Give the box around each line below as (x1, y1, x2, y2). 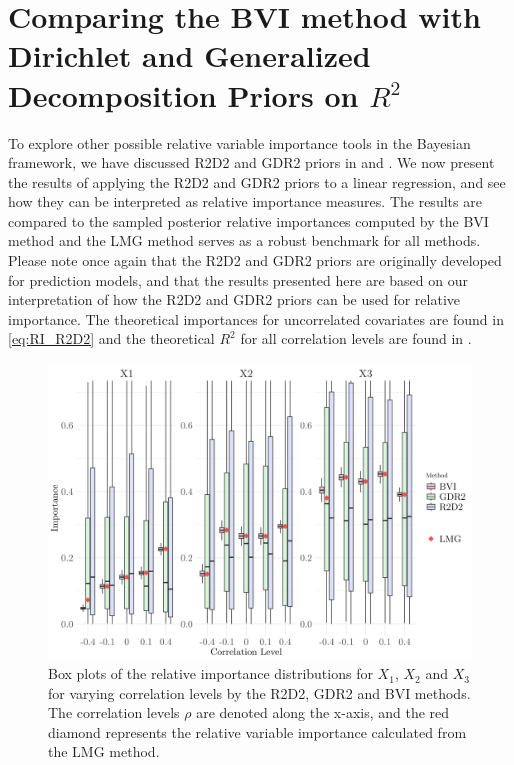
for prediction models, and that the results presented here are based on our (8, 269, 468, 290)
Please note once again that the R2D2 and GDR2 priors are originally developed (8, 250, 502, 271)
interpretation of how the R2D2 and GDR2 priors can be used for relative (8, 289, 461, 310)
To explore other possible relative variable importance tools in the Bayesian (8, 132, 471, 153)
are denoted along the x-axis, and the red (196, 702, 450, 723)
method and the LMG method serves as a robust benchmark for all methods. (8, 230, 481, 251)
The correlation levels (48, 702, 180, 723)
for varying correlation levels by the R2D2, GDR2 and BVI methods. (48, 682, 471, 703)
